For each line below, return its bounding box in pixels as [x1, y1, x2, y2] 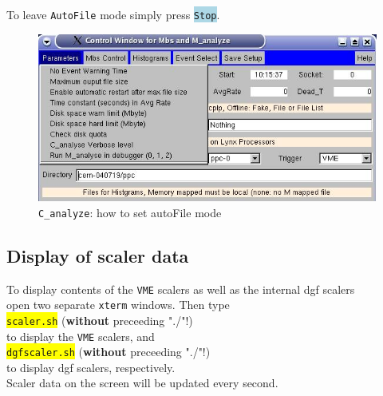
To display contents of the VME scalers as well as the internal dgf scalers [6, 280, 355, 297]
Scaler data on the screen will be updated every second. [6, 374, 278, 391]
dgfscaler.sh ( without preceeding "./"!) [6, 343, 211, 360]
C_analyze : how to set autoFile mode [38, 204, 222, 220]
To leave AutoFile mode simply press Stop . [6, 6, 220, 22]
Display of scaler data [6, 243, 189, 267]
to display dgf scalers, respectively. [6, 358, 176, 375]
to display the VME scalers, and [6, 327, 155, 344]
